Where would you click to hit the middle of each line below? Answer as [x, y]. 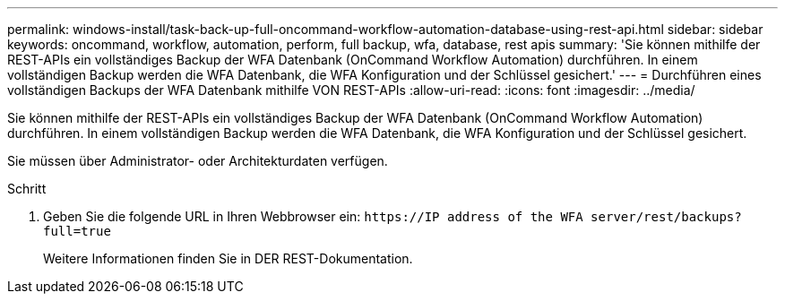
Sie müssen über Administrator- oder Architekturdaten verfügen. [198, 161]
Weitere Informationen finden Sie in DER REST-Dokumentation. [228, 258]
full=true [77, 231]
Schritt [27, 189]
